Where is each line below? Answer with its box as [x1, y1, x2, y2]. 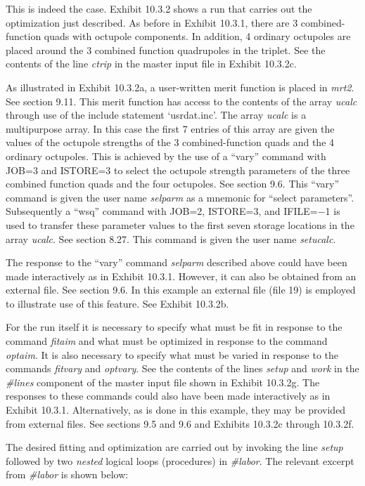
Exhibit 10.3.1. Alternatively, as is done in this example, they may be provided [6, 402, 346, 417]
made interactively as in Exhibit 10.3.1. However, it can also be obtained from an [6, 268, 357, 283]
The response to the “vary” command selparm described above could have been [6, 255, 347, 270]
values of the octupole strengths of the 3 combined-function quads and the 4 [6, 135, 335, 150]
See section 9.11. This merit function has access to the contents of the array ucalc [6, 93, 357, 108]
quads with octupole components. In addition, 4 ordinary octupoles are [44, 29, 351, 44]
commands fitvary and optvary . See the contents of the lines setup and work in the [6, 361, 359, 376]
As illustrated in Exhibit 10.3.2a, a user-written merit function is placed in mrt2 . [6, 79, 354, 94]
